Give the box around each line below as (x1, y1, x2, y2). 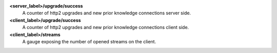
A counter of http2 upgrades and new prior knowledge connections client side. (22, 24, 189, 31)
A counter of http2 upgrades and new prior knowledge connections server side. (22, 10, 191, 16)
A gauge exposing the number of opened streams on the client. (22, 38, 156, 44)
